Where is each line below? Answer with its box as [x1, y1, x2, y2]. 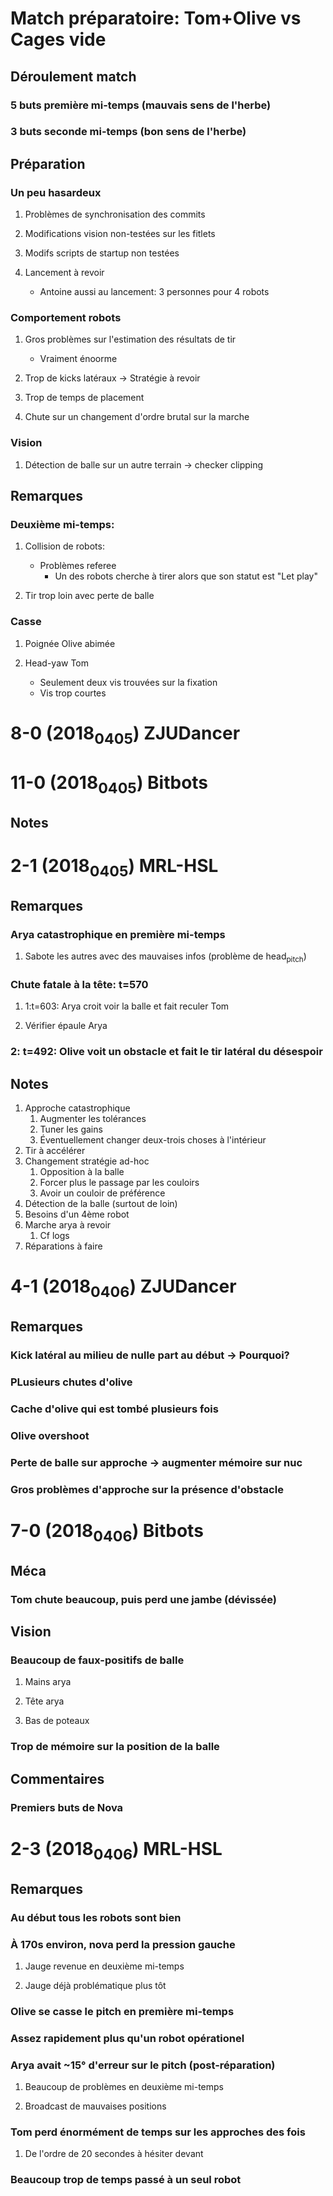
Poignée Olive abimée [24, 637, 116, 649]
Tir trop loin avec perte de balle [24, 590, 155, 602]
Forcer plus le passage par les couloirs [39, 1176, 200, 1188]
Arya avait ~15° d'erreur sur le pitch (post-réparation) [10, 2058, 276, 2072]
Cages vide [10, 28, 107, 51]
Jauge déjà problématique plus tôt [24, 1980, 167, 1992]
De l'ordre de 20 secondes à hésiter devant [24, 2148, 204, 2160]
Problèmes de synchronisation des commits [24, 208, 206, 221]
